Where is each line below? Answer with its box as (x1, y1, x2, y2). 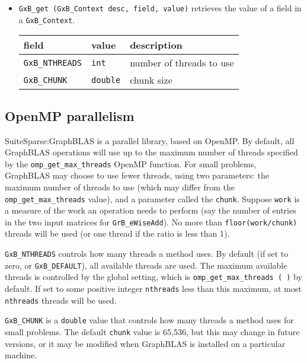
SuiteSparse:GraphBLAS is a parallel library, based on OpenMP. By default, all (5, 134, 295, 147)
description (130, 38, 183, 52)
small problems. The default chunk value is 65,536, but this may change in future (5, 325, 300, 337)
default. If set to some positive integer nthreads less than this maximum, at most (5, 282, 302, 295)
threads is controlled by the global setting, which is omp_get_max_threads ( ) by (5, 270, 302, 283)
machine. (5, 349, 37, 361)
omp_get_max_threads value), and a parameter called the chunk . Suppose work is (5, 192, 300, 205)
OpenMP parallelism (5, 106, 135, 125)
